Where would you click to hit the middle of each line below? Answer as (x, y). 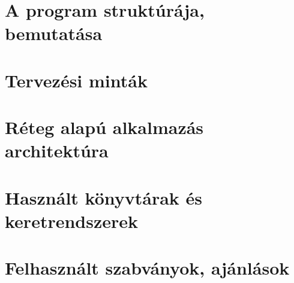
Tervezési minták (76, 80)
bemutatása (54, 33)
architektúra (57, 150)
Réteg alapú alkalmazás (104, 127)
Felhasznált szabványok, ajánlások (147, 268)
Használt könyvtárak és (104, 197)
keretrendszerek (72, 220)
